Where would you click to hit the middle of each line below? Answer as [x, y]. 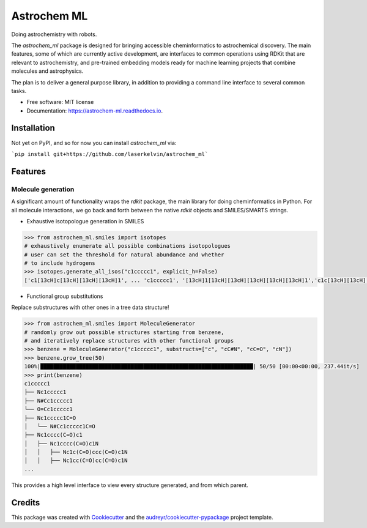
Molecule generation [43, 189]
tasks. [19, 91]
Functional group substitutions [65, 296]
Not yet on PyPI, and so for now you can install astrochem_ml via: [94, 143]
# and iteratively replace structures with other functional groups [129, 340]
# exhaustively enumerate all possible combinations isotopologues [128, 246]
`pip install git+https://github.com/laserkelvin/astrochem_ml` [110, 154]
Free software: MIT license [60, 102]
